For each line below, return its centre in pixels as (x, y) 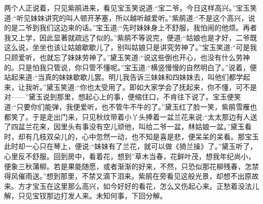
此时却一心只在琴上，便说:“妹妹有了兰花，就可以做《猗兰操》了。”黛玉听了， (131, 146)
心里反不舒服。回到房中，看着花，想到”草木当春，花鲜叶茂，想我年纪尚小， (130, 156)
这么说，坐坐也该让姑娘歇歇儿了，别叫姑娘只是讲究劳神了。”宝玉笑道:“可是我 (131, 47)
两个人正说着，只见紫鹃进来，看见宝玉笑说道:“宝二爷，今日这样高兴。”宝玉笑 (131, 8)
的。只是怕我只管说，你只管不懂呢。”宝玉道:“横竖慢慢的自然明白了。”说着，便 (130, 67)
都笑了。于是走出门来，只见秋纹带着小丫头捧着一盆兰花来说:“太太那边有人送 (131, 116)
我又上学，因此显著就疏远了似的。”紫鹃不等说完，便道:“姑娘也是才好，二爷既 (131, 37)
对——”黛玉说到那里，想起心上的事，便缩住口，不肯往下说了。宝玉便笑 (123, 97)
